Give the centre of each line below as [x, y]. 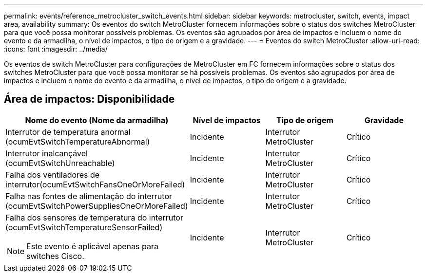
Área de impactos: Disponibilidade [89, 99]
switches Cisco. [55, 256]
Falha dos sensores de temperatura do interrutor [94, 217]
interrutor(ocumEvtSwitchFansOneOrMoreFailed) [95, 184]
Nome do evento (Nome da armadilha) [97, 120]
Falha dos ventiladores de [53, 175]
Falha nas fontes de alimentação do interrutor [89, 196]
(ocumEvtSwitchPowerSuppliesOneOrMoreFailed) [97, 206]
